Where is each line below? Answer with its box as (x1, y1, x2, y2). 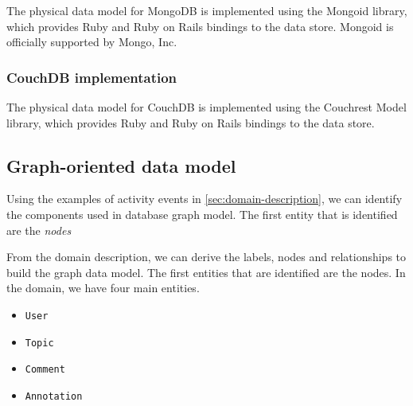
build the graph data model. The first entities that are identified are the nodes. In (6, 264, 406, 280)
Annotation (25, 390, 83, 402)
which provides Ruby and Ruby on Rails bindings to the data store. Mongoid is (6, 18, 394, 34)
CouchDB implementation (6, 67, 177, 87)
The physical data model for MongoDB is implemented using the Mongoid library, (6, 2, 407, 18)
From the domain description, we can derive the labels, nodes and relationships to (6, 248, 407, 265)
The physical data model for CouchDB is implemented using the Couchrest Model (6, 99, 407, 115)
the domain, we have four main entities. (6, 279, 200, 296)
